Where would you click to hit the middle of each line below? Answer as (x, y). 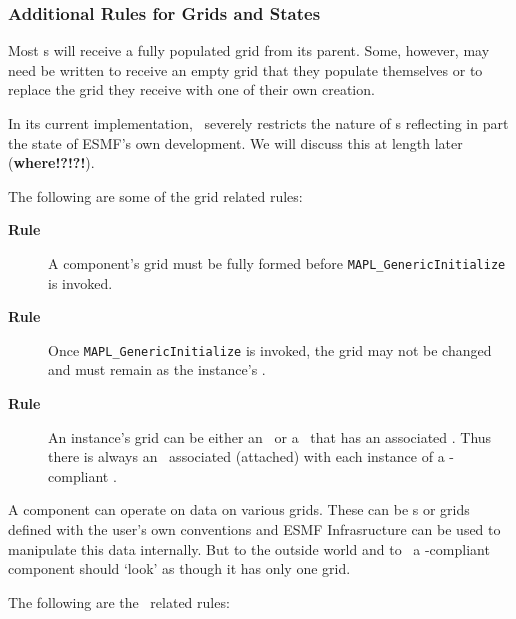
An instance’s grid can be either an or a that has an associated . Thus (270, 436)
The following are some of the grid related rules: (155, 195)
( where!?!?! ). (51, 162)
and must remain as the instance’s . (157, 369)
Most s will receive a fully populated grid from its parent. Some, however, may (249, 50)
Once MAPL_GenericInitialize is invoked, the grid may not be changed (270, 349)
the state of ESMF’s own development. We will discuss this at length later (235, 142)
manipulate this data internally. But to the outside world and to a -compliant (249, 548)
